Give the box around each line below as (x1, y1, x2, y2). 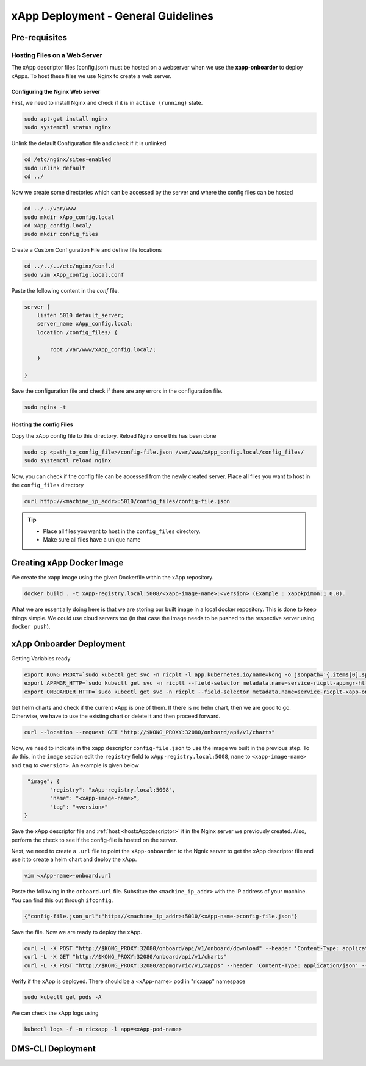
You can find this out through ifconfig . (11, 896, 113, 904)
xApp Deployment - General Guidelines (11, 9, 213, 23)
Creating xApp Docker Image (11, 558, 124, 568)
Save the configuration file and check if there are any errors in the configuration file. (11, 387, 223, 395)
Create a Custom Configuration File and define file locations (11, 246, 162, 254)
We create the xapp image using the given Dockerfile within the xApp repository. (11, 574, 214, 581)
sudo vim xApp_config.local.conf (24, 271, 124, 278)
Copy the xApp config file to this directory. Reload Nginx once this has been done (11, 432, 217, 439)
